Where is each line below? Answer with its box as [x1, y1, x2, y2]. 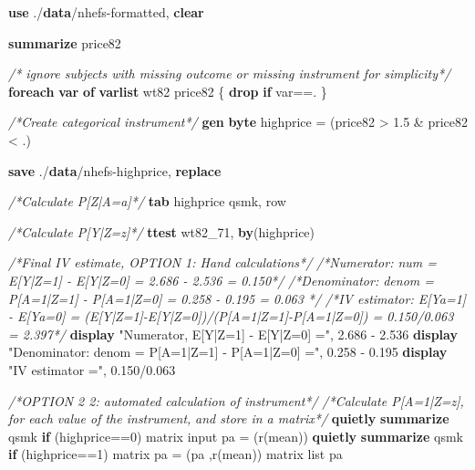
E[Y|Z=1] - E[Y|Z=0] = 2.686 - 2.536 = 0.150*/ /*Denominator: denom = [8, 270, 435, 289]
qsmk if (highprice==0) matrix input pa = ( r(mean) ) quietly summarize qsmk [8, 426, 463, 445]
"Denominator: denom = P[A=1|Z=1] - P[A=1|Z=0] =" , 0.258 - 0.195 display [8, 342, 448, 361]
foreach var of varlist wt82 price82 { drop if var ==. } [8, 81, 327, 100]
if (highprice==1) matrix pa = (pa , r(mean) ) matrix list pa [8, 444, 343, 464]
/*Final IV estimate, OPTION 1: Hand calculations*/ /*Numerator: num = [8, 253, 438, 272]
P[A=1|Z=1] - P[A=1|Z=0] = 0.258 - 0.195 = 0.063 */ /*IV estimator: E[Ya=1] [8, 288, 467, 308]
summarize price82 [8, 33, 121, 52]
